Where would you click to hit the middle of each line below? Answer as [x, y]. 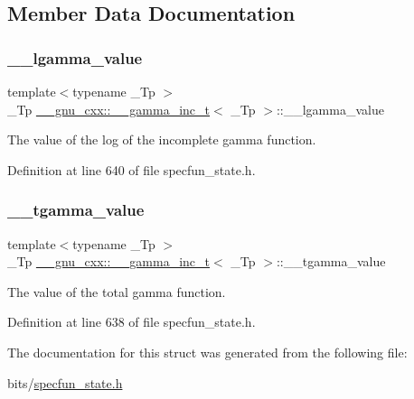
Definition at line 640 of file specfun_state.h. [132, 169]
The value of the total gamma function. [117, 291]
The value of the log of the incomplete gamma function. [162, 139]
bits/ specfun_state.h [65, 382]
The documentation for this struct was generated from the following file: [207, 352]
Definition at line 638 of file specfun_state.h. [132, 322]
